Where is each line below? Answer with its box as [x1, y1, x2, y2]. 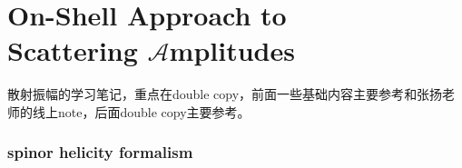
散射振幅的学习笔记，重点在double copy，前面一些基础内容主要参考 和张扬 [7, 84, 443, 104]
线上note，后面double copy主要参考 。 [32, 102, 251, 121]
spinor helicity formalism [7, 141, 193, 163]
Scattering [7, 32, 138, 69]
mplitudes [169, 32, 295, 69]
